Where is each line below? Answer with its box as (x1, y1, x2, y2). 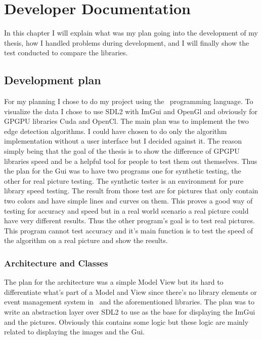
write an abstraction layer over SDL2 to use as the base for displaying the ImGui (4, 307, 255, 317)
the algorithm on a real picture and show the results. (4, 235, 168, 246)
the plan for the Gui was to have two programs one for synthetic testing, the (4, 165, 241, 176)
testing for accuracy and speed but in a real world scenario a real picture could (4, 205, 249, 216)
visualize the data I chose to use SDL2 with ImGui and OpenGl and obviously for (4, 106, 258, 116)
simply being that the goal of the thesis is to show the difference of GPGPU (4, 146, 240, 156)
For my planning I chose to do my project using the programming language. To (4, 96, 253, 107)
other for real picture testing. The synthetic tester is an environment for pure (4, 175, 244, 186)
